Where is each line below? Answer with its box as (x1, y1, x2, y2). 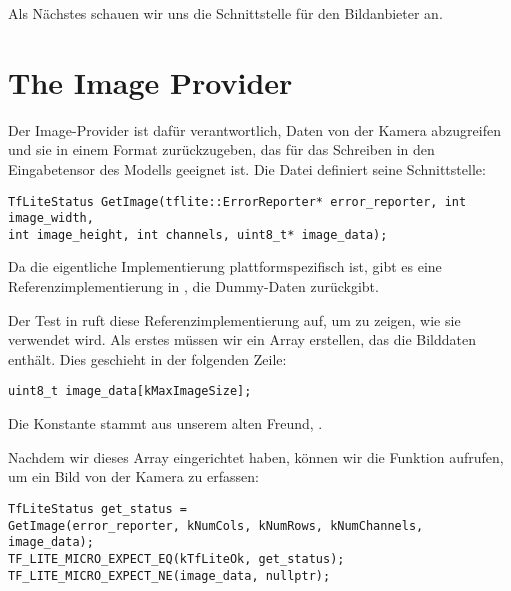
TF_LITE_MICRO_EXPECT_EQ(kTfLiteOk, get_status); (8, 551, 345, 566)
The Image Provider (8, 61, 293, 102)
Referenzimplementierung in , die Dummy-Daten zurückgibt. (8, 276, 379, 297)
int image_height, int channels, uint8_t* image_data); (8, 227, 388, 242)
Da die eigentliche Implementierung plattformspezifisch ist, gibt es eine (8, 256, 442, 277)
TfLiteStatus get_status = (8, 501, 187, 516)
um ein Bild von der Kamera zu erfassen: (8, 466, 259, 487)
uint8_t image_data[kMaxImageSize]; (8, 384, 252, 399)
